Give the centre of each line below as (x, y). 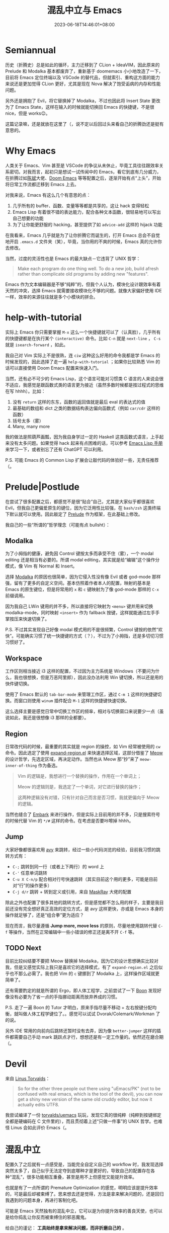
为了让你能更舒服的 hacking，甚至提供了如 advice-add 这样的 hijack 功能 (87, 224)
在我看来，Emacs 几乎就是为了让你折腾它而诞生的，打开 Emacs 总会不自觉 (82, 235)
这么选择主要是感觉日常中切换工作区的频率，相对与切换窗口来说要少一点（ (82, 711)
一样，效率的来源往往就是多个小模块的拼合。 (52, 297)
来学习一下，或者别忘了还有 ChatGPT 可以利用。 (56, 449)
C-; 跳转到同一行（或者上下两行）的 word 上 (58, 866)
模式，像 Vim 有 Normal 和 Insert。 (41, 566)
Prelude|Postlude (42, 487)
